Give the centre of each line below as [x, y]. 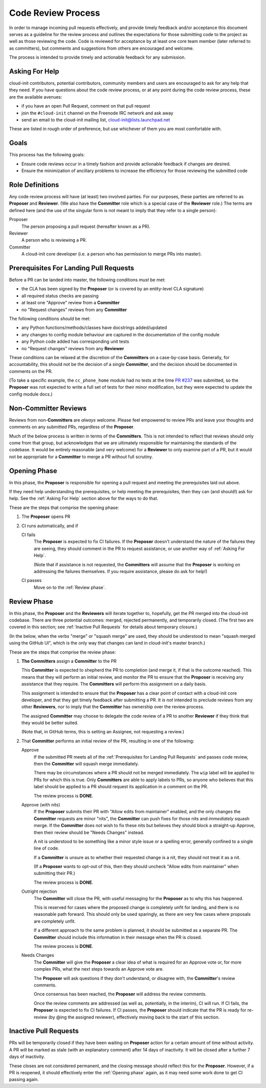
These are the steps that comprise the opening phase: [64, 508]
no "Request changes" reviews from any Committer [74, 309]
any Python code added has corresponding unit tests [75, 342]
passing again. [24, 1080]
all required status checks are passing [60, 295]
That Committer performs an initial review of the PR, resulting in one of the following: [108, 741]
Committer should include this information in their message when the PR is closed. [118, 937]
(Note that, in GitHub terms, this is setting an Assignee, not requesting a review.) [103, 732]
